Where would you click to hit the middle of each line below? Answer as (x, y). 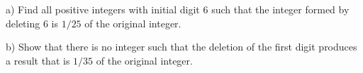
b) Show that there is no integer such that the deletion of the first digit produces (181, 47)
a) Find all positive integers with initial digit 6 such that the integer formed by (178, 9)
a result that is (38, 60)
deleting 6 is (32, 23)
